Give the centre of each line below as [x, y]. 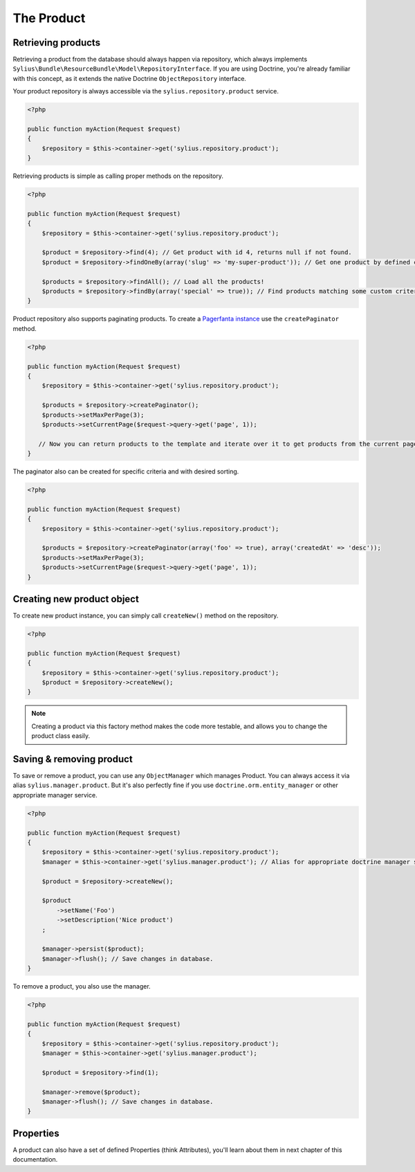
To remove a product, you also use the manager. [82, 986]
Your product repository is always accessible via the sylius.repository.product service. [146, 91]
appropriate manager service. [55, 795]
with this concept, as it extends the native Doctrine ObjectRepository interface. [130, 78]
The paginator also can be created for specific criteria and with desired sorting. [126, 471]
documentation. [35, 1160]
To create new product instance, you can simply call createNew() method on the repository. [146, 615]
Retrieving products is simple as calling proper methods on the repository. [118, 176]
